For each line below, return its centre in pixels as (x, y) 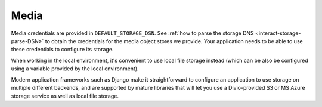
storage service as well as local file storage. (65, 96)
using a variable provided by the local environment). (75, 69)
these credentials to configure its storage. (62, 50)
